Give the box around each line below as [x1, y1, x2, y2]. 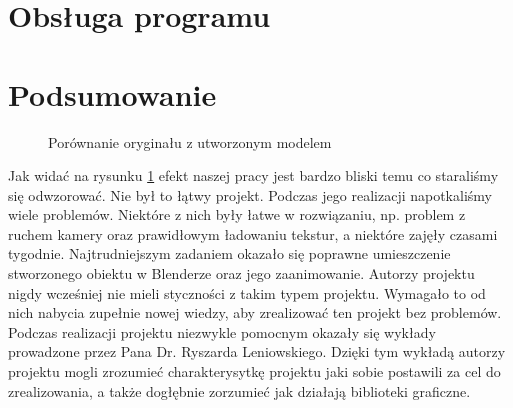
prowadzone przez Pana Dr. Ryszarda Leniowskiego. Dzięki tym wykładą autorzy [8, 341, 506, 362]
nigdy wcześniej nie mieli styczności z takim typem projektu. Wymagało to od [8, 282, 486, 303]
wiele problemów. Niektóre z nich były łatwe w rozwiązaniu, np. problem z [8, 204, 466, 225]
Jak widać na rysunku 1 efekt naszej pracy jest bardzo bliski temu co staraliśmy [8, 165, 499, 186]
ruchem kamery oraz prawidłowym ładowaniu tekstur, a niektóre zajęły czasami [8, 223, 498, 244]
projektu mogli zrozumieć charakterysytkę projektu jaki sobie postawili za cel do [8, 361, 501, 382]
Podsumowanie [8, 73, 217, 114]
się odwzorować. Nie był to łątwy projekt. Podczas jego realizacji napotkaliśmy [8, 184, 492, 205]
